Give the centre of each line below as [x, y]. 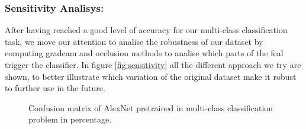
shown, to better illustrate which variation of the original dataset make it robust [151, 76]
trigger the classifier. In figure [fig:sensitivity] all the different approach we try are [153, 64]
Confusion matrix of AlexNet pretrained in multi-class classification [151, 107]
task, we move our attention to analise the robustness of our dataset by [134, 41]
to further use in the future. [55, 88]
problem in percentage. [70, 119]
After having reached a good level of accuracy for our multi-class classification [146, 30]
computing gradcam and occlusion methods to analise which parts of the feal [144, 53]
